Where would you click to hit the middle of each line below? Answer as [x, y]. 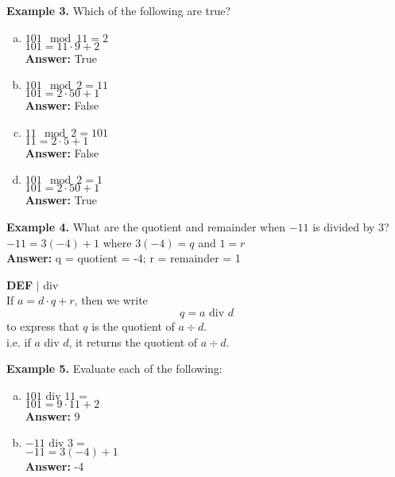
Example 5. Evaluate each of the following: [114, 368]
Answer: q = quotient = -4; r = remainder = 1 [124, 258]
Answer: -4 [54, 466]
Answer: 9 [52, 415]
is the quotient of [133, 326]
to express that [43, 326]
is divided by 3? [351, 226]
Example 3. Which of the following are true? [119, 10]
